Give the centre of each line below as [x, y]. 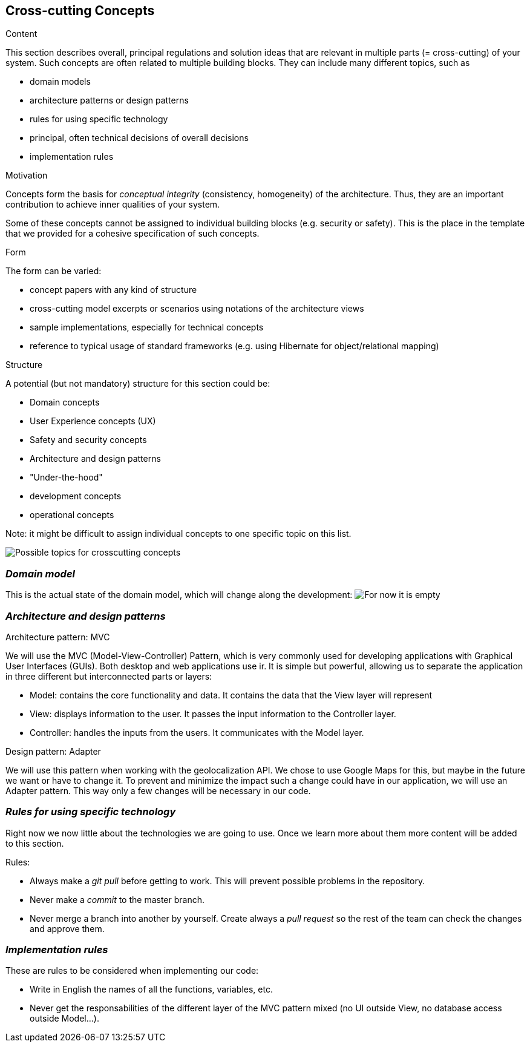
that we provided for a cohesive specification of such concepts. [132, 234]
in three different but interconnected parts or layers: [109, 676]
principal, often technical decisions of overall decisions [139, 138]
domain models [60, 82]
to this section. [35, 843]
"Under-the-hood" [66, 478]
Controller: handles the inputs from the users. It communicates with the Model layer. [197, 732]
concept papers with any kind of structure [113, 290]
